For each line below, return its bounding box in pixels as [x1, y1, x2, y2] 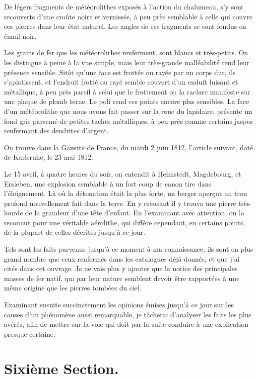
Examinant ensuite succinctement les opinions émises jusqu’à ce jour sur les [4, 299, 234, 310]
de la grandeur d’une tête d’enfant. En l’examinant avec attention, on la [25, 207, 245, 218]
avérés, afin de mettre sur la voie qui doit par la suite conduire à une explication [4, 319, 249, 329]
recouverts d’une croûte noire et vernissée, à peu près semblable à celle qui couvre [4, 11, 253, 21]
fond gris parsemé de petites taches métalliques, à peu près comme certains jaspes [4, 115, 253, 126]
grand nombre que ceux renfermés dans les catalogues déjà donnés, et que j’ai [4, 253, 240, 264]
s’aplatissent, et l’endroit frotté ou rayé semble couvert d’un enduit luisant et [4, 77, 238, 87]
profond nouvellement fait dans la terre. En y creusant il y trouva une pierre [4, 197, 236, 208]
